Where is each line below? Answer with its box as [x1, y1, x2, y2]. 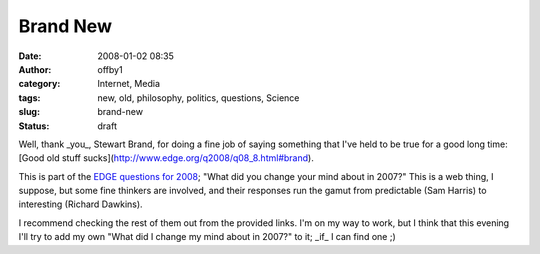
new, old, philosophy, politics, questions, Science [97, 91, 300, 104]
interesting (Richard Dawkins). [18, 198, 144, 210]
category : [18, 78, 61, 90]
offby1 [97, 63, 124, 75]
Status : [18, 120, 50, 132]
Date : [18, 50, 42, 62]
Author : [18, 63, 52, 75]
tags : [18, 91, 41, 104]
